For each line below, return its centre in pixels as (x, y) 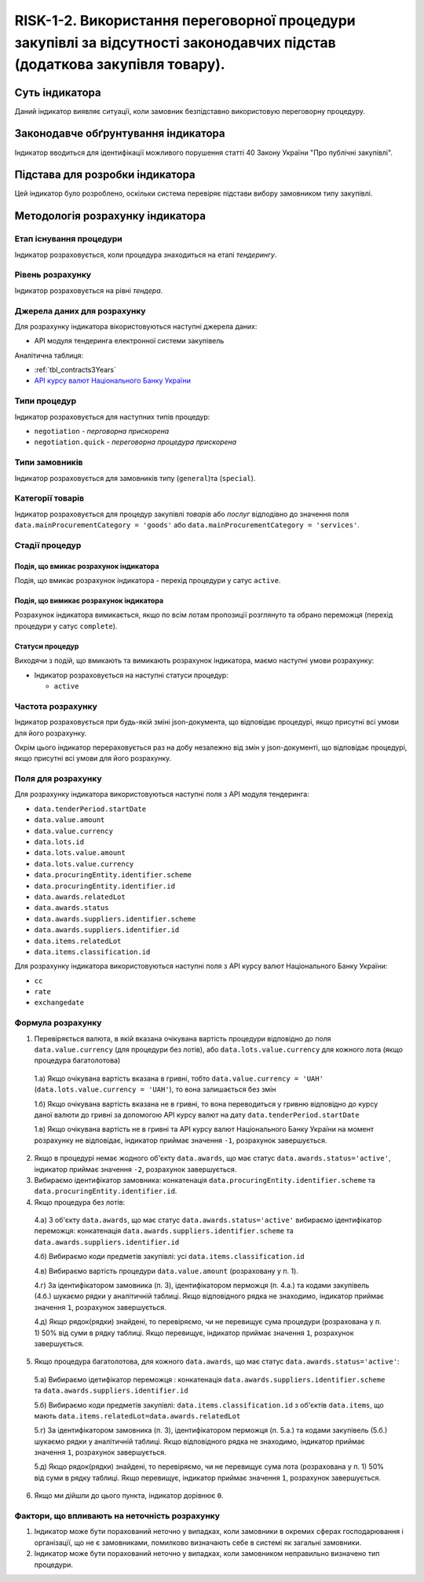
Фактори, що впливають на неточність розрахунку (117, 1516)
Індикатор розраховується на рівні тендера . (89, 290)
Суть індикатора (58, 92)
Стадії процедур (48, 545)
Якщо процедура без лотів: (80, 1202)
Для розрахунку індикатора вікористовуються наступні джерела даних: (136, 326)
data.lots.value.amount (80, 853)
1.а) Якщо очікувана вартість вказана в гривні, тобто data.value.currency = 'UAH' (179, 1078)
